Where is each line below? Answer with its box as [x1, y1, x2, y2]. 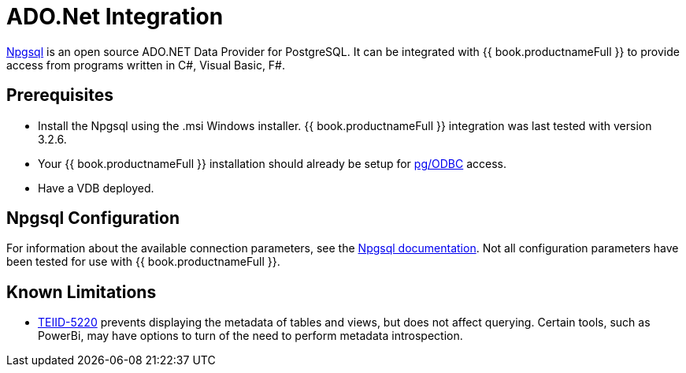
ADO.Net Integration [6, 3, 224, 30]
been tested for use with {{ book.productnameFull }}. [6, 255, 280, 269]
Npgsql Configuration [6, 208, 180, 229]
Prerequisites [6, 85, 113, 106]
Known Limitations [6, 282, 157, 302]
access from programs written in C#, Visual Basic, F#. [6, 58, 286, 72]
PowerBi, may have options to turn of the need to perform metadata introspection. [38, 329, 463, 343]
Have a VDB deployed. [38, 181, 154, 195]
